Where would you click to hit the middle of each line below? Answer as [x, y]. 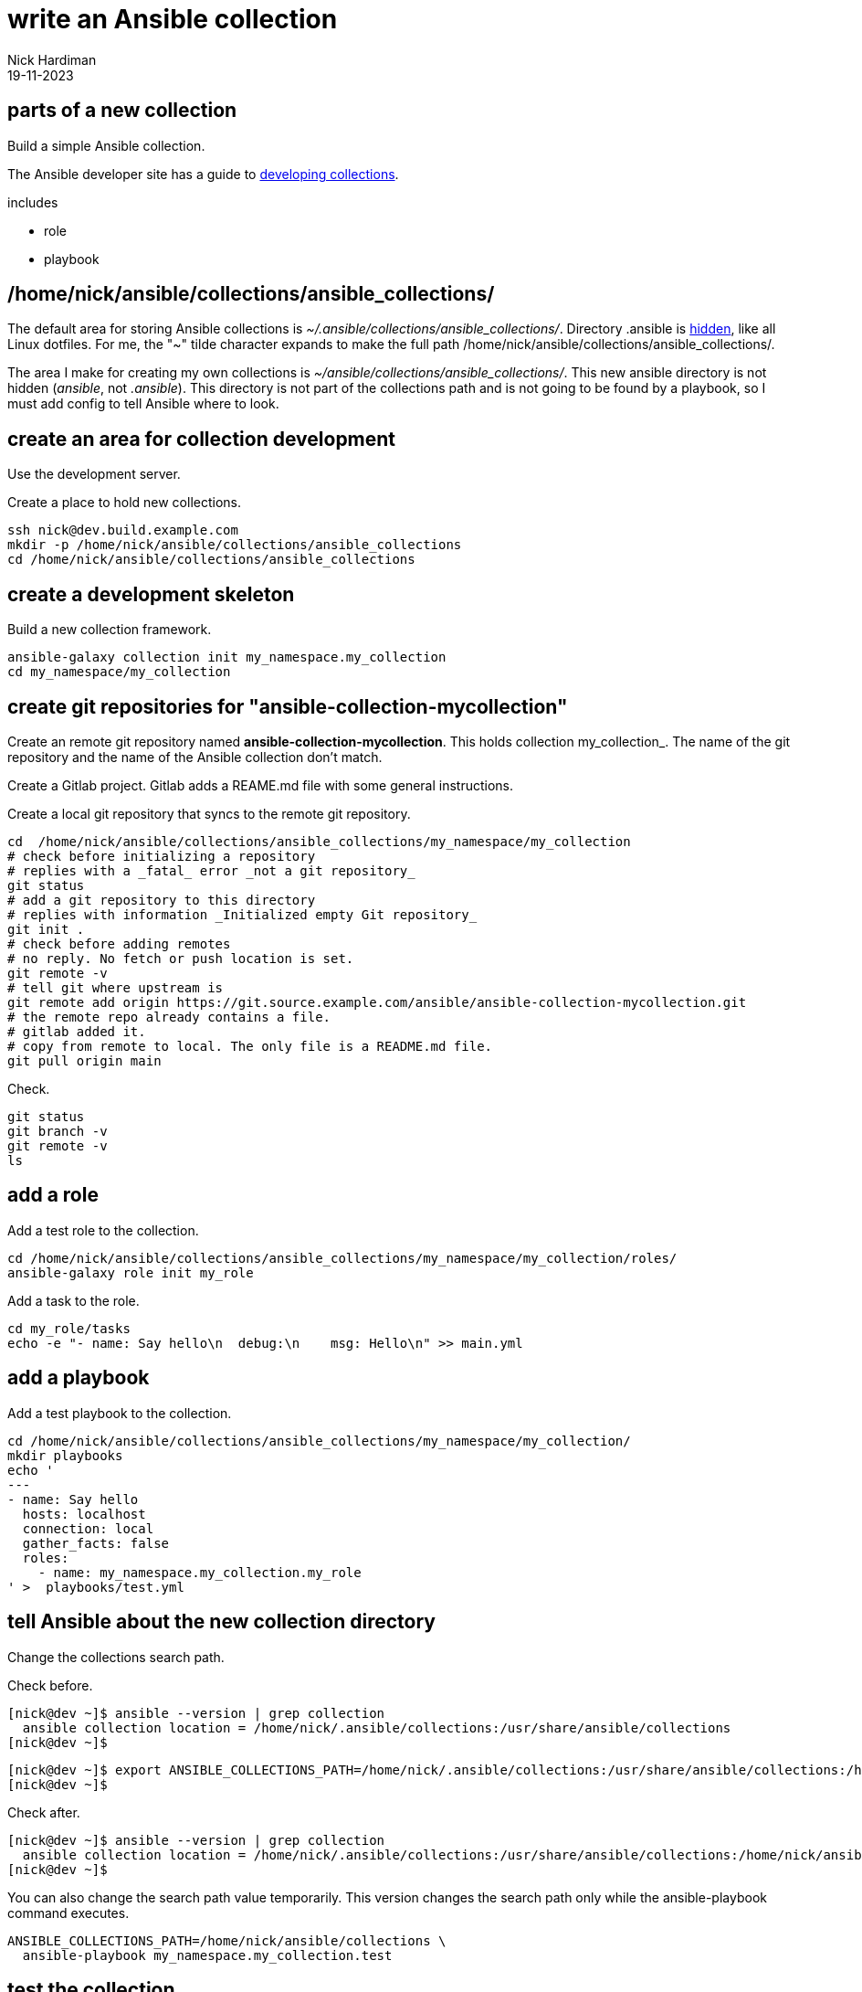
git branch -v [58, 1131]
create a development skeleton [151, 594]
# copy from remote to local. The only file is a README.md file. [250, 1046]
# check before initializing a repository [162, 856]
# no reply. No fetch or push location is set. [181, 958]
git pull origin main [84, 1060]
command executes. [68, 1913]
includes [33, 202]
